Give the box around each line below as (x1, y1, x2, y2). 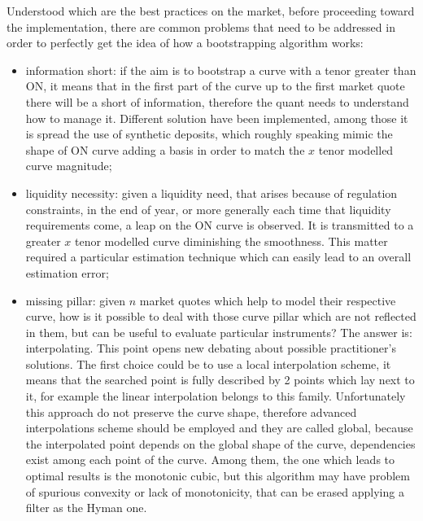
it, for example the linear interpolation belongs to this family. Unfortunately (25, 387, 406, 405)
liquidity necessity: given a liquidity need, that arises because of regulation (25, 184, 398, 201)
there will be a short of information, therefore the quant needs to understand (25, 93, 409, 110)
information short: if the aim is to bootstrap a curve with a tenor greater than (25, 61, 416, 78)
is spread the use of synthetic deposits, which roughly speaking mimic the (25, 125, 393, 142)
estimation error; (25, 264, 109, 281)
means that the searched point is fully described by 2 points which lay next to (25, 371, 415, 388)
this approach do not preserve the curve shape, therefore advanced (25, 403, 357, 420)
